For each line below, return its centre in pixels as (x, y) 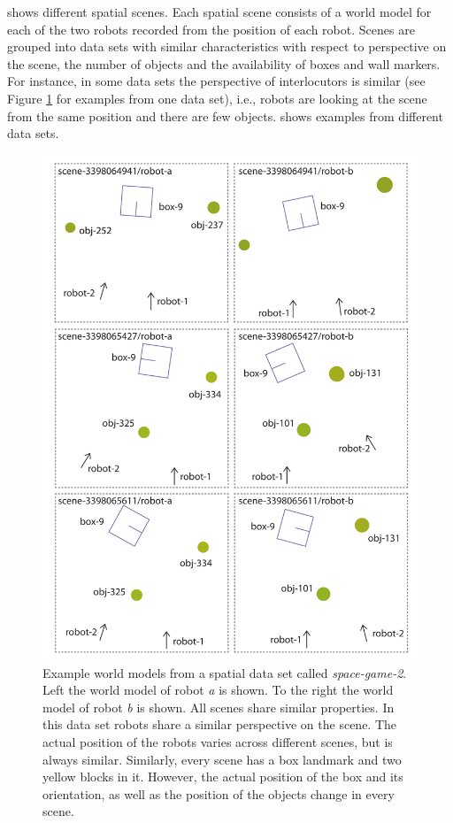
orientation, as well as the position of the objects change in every (219, 793)
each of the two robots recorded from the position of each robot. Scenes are (211, 29)
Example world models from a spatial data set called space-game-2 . (225, 672)
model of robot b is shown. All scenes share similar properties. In (219, 707)
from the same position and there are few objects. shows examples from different (225, 115)
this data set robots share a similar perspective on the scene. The (220, 724)
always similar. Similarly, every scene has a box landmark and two (222, 759)
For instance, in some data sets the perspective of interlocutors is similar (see (216, 81)
